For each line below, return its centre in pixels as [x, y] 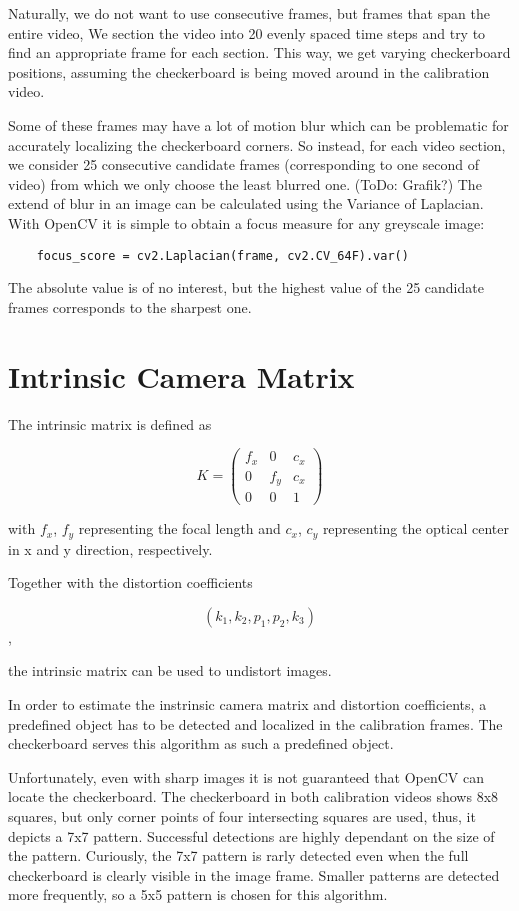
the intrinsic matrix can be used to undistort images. [170, 670]
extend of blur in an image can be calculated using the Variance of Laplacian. [246, 203]
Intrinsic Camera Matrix [181, 375]
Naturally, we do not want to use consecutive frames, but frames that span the [249, 13]
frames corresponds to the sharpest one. [130, 306]
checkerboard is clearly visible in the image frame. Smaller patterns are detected [254, 874]
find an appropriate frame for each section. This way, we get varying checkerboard [259, 52]
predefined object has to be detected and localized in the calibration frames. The [255, 723]
